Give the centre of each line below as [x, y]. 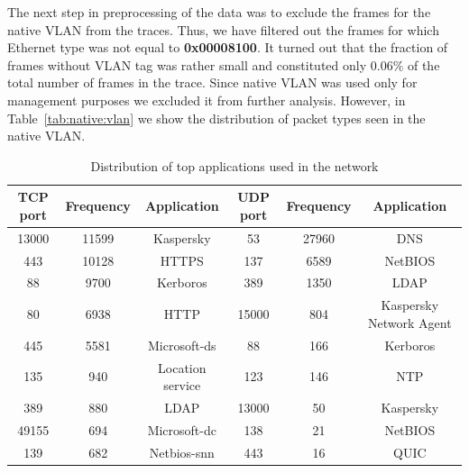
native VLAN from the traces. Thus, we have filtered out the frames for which [223, 29]
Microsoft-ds [182, 345]
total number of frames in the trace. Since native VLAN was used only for [212, 82]
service [182, 385]
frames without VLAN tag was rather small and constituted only [187, 64]
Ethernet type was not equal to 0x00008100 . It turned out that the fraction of [228, 47]
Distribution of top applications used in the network [234, 165]
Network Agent [410, 322]
